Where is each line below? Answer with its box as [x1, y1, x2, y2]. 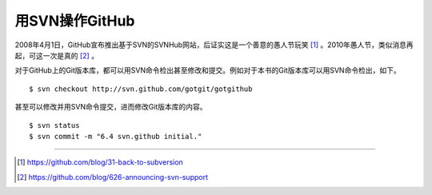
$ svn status [29, 121, 80, 129]
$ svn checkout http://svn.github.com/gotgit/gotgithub [29, 84, 253, 94]
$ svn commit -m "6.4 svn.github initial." [29, 132, 202, 141]
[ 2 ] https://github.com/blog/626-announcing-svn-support [17, 172, 208, 181]
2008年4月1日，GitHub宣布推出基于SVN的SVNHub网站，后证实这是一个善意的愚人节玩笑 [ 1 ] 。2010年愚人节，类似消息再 [14, 40, 414, 50]
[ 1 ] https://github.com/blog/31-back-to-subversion [17, 157, 183, 167]
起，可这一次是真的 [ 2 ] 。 [14, 50, 99, 60]
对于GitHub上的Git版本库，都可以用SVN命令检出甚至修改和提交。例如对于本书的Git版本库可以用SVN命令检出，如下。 [14, 66, 401, 75]
